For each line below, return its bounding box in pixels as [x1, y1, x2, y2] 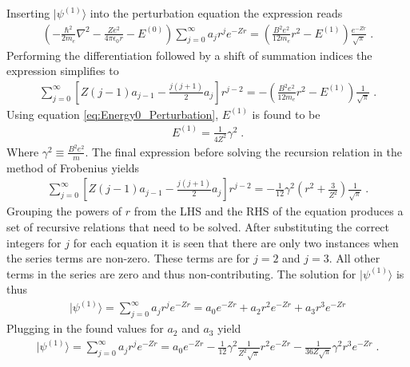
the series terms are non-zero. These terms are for [6, 250, 250, 266]
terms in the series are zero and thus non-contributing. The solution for [6, 265, 356, 282]
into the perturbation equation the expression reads [90, 5, 343, 21]
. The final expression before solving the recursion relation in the [85, 143, 402, 160]
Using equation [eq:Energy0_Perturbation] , [6, 105, 219, 122]
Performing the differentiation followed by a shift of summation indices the [6, 46, 372, 63]
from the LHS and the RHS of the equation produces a [133, 203, 404, 219]
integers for [6, 234, 62, 251]
